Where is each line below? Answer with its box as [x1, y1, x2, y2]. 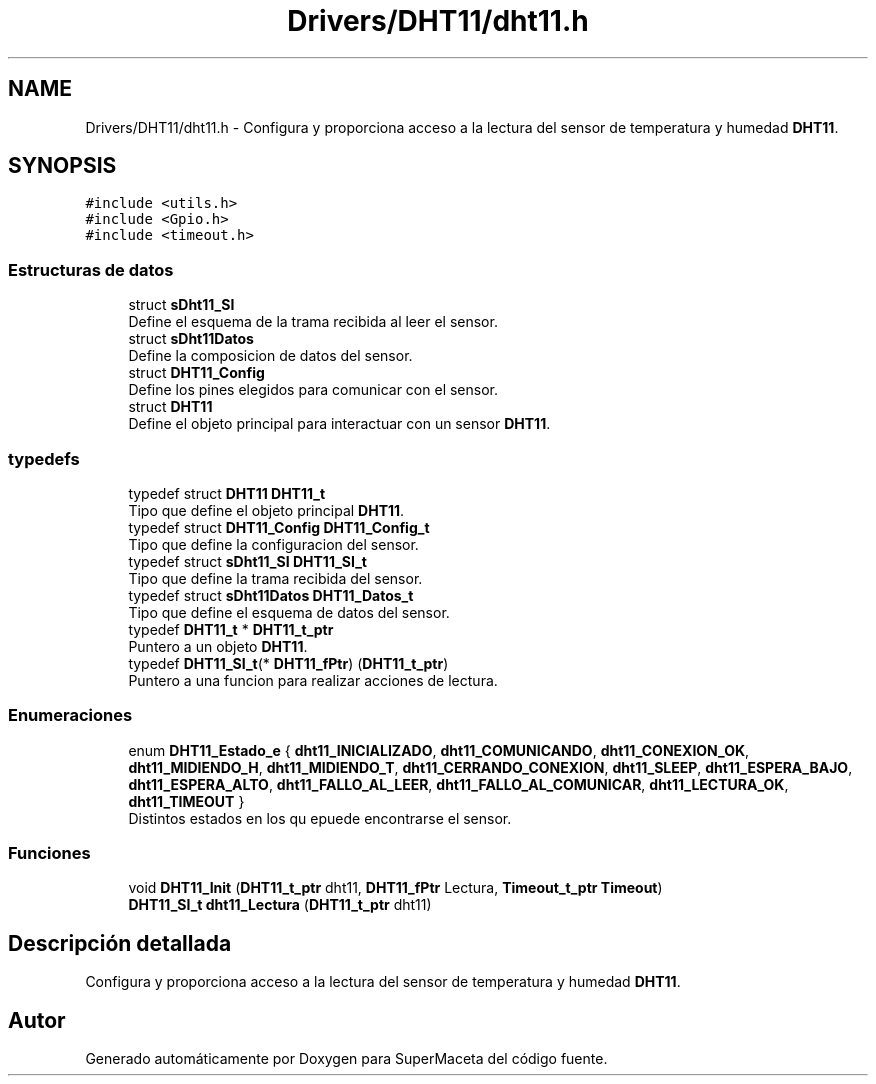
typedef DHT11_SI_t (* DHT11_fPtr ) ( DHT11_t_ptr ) [128, 654, 449, 672]
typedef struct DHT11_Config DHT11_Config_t [128, 518, 430, 536]
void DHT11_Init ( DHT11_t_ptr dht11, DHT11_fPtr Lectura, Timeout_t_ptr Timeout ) [128, 879, 663, 897]
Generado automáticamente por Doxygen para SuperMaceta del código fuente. [85, 1050, 608, 1068]
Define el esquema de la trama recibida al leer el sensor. [128, 313, 498, 331]
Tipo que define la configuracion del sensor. [128, 535, 419, 553]
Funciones [8, 843, 91, 864]
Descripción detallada [8, 930, 232, 956]
